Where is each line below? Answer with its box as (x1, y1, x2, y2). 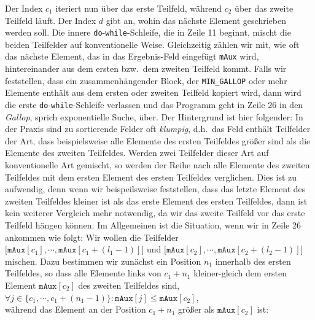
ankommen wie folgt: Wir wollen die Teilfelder (5, 230, 179, 243)
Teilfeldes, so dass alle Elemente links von (5, 267, 161, 279)
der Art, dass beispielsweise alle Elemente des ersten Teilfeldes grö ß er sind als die (5, 134, 311, 147)
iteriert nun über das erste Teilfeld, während (55, 2, 222, 14)
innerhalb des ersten (215, 254, 291, 267)
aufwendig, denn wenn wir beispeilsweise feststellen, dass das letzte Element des (5, 182, 306, 195)
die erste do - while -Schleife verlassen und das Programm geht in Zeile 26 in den (5, 98, 303, 111)
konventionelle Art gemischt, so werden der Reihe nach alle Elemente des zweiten (5, 158, 310, 171)
